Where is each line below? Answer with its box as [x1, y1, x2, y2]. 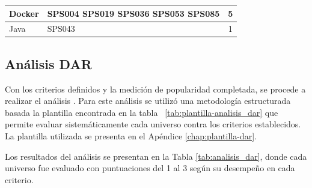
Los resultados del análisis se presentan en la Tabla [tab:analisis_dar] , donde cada [5, 150, 307, 162]
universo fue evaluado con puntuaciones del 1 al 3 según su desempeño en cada [5, 162, 295, 174]
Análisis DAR [5, 54, 92, 73]
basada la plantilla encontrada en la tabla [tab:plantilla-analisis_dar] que [5, 106, 278, 118]
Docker [9, 7, 39, 19]
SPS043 [47, 22, 75, 35]
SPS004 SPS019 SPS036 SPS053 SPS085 [47, 7, 220, 19]
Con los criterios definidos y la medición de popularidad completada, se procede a [5, 82, 306, 95]
